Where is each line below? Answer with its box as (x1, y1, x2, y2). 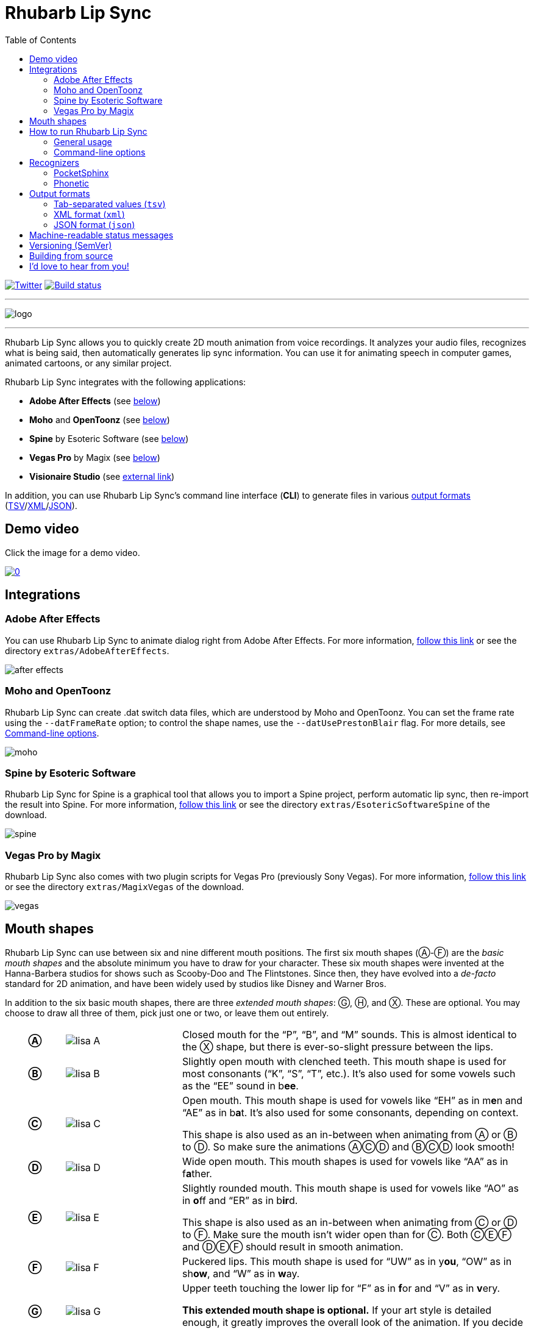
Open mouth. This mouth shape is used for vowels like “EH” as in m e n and (182, 1094, 523, 1106)
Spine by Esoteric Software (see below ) (29, 433, 189, 444)
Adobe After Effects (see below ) (29, 395, 161, 406)
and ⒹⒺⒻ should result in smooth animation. (182, 1240, 404, 1253)
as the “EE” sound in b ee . (182, 1079, 299, 1092)
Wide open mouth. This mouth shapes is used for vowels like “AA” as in (182, 1155, 508, 1167)
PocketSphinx (54, 167, 109, 178)
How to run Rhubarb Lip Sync (29, 126, 148, 137)
